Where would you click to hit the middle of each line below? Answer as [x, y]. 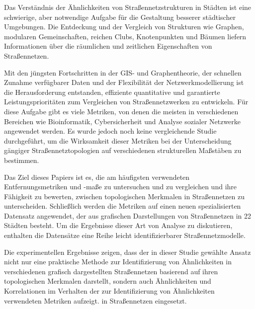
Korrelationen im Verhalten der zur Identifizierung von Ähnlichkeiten [109, 291]
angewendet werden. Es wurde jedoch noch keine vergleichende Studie [110, 131]
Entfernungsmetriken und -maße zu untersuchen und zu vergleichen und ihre [121, 187]
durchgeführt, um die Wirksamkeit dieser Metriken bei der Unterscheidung [118, 140]
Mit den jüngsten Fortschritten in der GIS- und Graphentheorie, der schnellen [123, 72]
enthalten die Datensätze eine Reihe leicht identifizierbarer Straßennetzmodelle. [125, 235]
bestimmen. [22, 160]
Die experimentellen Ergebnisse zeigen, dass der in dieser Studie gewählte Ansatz [127, 252]
